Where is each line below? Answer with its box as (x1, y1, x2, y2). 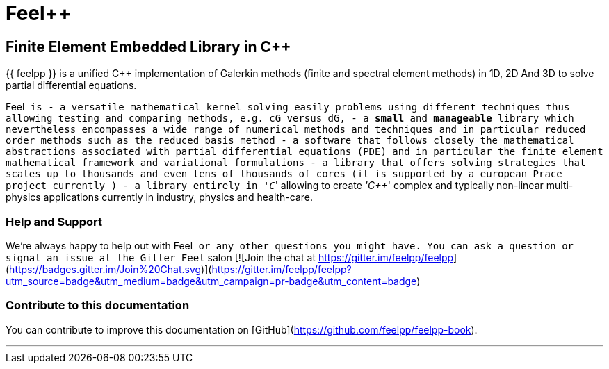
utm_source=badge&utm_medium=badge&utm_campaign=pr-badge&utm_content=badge (6, 274, 417, 287)
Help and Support (6, 214, 102, 229)
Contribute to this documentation (6, 298, 190, 313)
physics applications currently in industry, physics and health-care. (6, 191, 314, 204)
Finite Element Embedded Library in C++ (6, 38, 291, 56)
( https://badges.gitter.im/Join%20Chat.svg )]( (6, 263, 212, 275)
